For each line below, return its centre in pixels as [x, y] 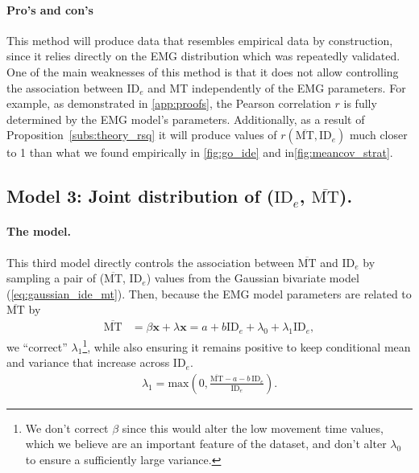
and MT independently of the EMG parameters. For [277, 87]
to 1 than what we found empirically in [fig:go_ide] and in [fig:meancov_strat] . [200, 152]
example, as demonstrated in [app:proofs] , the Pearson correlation [169, 103]
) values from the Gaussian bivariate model [253, 278]
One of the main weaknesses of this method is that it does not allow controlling [203, 71]
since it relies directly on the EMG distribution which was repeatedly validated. [203, 56]
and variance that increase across [88, 362]
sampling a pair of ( [56, 278]
